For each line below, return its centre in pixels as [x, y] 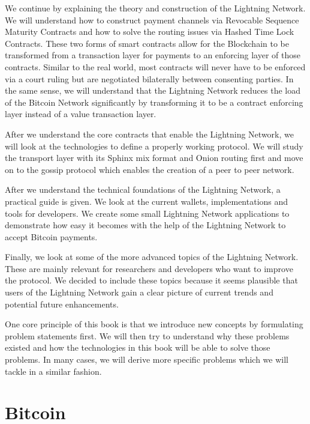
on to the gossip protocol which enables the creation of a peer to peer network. [150, 169]
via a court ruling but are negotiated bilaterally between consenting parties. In [149, 78]
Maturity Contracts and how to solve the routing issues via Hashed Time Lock [150, 32]
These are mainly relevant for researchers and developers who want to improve [149, 268]
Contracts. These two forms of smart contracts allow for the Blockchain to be [147, 43]
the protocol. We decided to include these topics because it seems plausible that [151, 280]
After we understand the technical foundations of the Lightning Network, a [143, 189]
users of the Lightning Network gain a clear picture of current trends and [139, 292]
